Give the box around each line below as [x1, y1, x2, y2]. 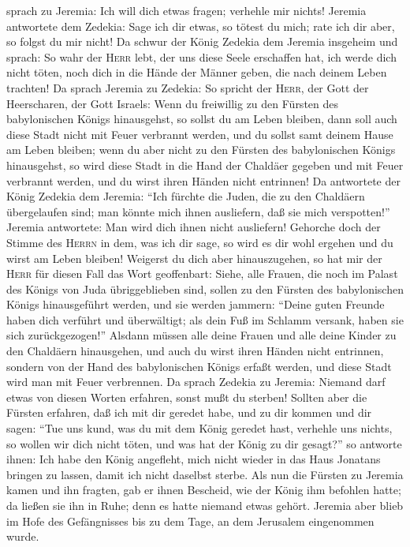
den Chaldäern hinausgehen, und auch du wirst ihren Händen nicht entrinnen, [6, 343, 384, 359]
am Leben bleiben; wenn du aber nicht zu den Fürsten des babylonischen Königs [6, 141, 396, 158]
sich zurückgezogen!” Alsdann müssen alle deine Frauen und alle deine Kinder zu [6, 327, 397, 343]
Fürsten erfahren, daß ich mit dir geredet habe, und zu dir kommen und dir [6, 404, 372, 421]
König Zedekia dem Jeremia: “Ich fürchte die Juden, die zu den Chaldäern [6, 188, 365, 204]
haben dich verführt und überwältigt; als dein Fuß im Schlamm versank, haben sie [6, 311, 404, 328]
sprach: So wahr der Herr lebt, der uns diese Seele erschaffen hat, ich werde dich [6, 48, 397, 65]
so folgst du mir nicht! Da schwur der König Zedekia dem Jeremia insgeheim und [6, 33, 398, 50]
